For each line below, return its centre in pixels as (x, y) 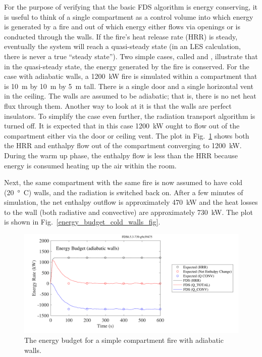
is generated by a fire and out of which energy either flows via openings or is (122, 27)
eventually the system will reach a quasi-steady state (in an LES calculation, (123, 46)
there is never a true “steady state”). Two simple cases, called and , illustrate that (131, 56)
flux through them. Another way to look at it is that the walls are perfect (118, 105)
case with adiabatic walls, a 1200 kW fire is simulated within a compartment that (131, 76)
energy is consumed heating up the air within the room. (90, 165)
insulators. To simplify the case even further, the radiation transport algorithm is (130, 116)
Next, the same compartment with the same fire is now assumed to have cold (123, 182)
